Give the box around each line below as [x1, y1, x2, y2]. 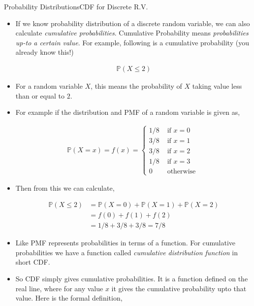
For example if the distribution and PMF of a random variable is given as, [15, 107, 240, 117]
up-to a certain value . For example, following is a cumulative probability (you [15, 37, 249, 47]
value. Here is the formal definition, [15, 293, 123, 303]
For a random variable [15, 81, 83, 91]
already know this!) [15, 47, 74, 57]
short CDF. [15, 257, 50, 267]
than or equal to [15, 90, 65, 101]
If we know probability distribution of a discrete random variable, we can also [15, 18, 250, 28]
